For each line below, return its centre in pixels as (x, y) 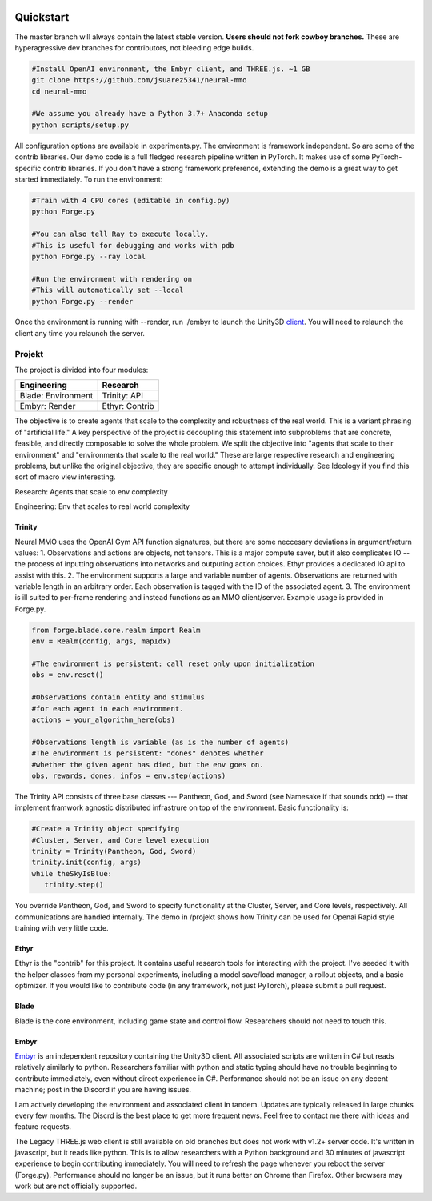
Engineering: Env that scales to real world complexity (102, 506)
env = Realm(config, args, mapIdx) (101, 641)
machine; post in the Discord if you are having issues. (103, 1090)
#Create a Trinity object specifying (106, 829)
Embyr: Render (48, 406)
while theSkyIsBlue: (72, 873)
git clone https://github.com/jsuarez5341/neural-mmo (139, 80)
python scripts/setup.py (80, 125)
